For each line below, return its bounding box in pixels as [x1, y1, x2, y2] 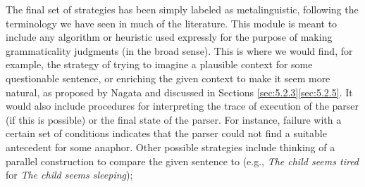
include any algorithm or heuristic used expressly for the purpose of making [6, 30, 333, 44]
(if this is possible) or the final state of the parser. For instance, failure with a [6, 112, 342, 127]
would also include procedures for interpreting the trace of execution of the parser [6, 98, 359, 113]
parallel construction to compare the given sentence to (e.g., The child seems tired [6, 153, 359, 168]
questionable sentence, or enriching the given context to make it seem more [6, 70, 330, 85]
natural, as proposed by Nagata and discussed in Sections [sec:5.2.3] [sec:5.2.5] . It [6, 84, 353, 99]
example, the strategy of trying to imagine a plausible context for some [6, 57, 313, 72]
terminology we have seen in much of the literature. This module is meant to [6, 15, 338, 30]
